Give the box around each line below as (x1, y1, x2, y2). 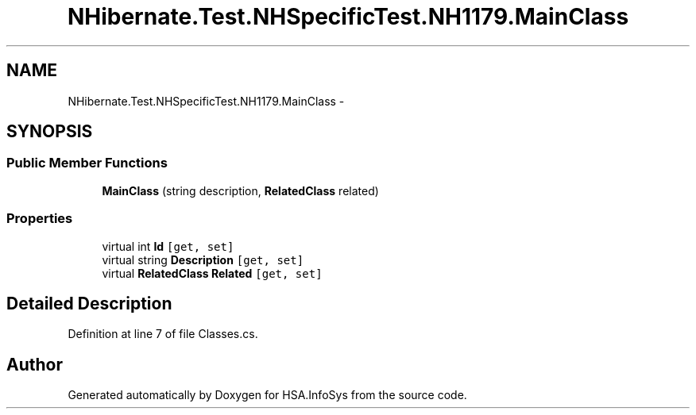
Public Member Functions (6, 155, 168, 171)
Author (6, 354, 63, 375)
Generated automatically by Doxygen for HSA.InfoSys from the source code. (68, 388, 467, 402)
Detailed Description (6, 293, 172, 313)
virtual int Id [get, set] (102, 239, 234, 253)
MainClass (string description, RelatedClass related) (102, 183, 379, 198)
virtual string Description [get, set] (102, 252, 304, 267)
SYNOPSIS (6, 121, 93, 142)
